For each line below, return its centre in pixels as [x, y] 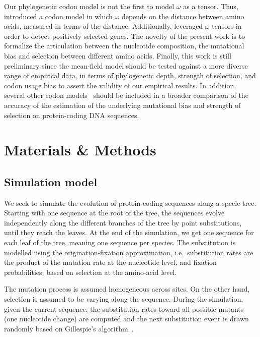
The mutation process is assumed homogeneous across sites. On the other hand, [127, 289]
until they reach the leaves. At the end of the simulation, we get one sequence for [129, 232]
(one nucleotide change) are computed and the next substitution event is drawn [126, 319]
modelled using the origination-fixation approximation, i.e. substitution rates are [129, 252]
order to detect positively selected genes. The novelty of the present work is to [125, 36]
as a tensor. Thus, [211, 6]
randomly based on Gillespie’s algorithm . [69, 328]
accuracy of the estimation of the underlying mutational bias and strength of [122, 105]
